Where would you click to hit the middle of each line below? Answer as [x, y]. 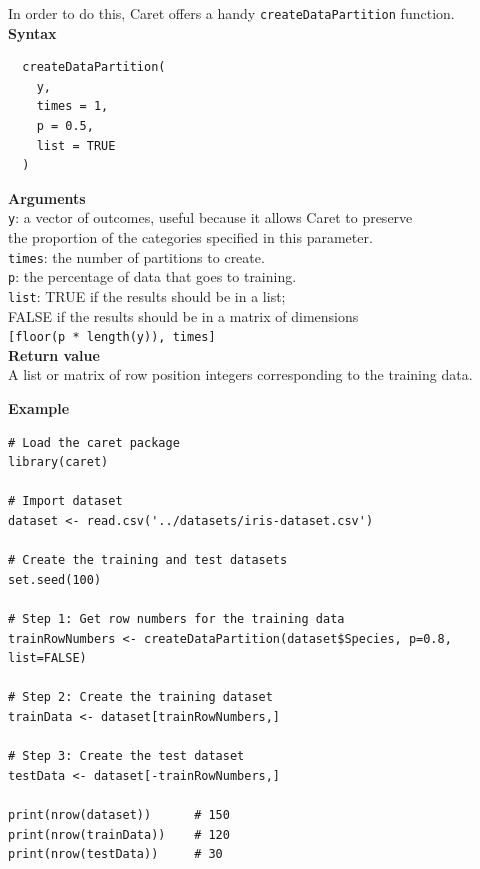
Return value [54, 354]
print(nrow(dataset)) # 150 [119, 814]
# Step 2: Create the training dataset [140, 697]
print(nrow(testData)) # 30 [115, 854]
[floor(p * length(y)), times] [112, 337]
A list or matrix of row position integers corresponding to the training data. [240, 374]
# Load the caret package [94, 442]
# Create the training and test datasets [148, 560]
